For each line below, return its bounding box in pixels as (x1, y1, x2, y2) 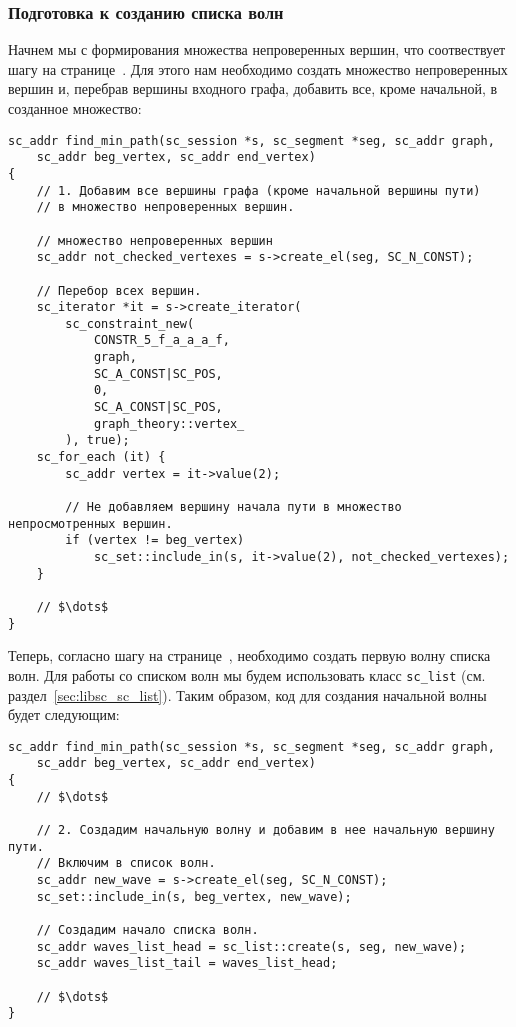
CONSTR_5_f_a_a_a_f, (93, 333, 230, 348)
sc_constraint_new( (65, 316, 195, 331)
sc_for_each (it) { (36, 450, 166, 465)
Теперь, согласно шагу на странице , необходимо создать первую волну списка (8, 645, 491, 666)
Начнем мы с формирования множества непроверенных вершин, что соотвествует (8, 39, 506, 60)
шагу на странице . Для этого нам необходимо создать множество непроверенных (8, 58, 508, 79)
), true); (65, 433, 130, 448)
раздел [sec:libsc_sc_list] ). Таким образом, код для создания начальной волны (8, 684, 487, 705)
